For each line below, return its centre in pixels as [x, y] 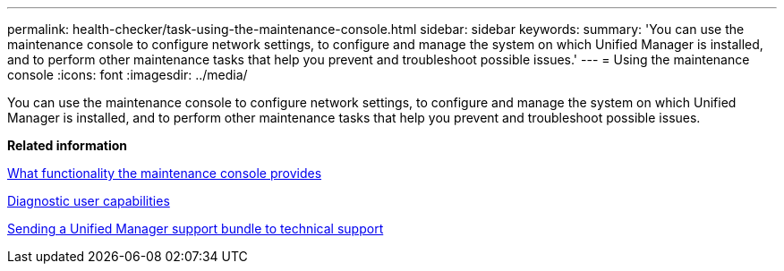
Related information [68, 145]
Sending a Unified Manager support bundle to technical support [196, 229]
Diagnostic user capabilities [89, 201]
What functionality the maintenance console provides [165, 173]
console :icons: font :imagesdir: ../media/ [128, 75]
